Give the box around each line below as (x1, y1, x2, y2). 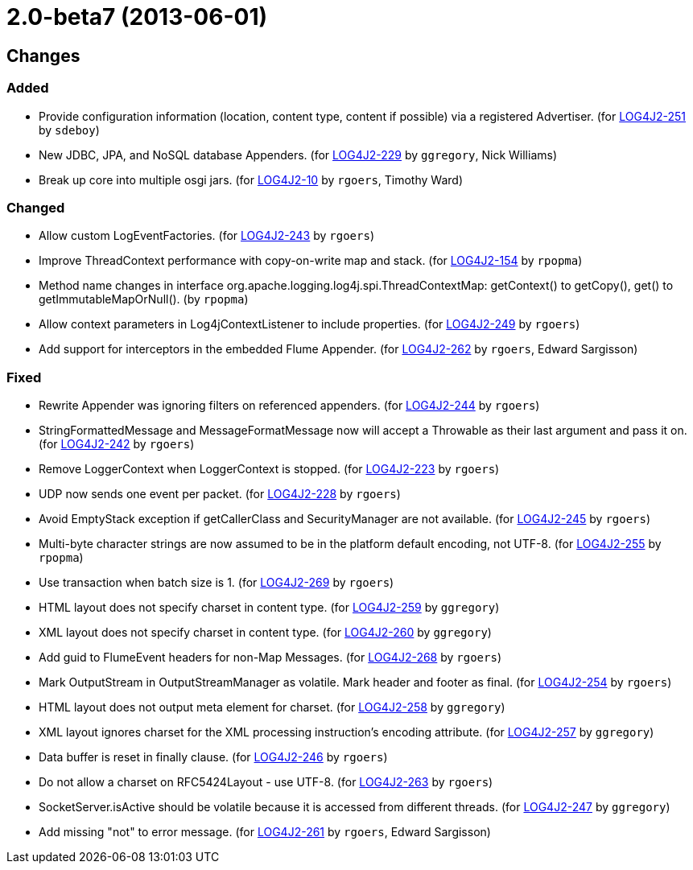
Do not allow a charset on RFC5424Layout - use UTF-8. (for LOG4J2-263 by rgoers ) (39, 775, 493, 790)
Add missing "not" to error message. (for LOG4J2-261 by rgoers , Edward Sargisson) (39, 825, 491, 839)
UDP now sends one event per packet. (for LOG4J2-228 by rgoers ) (39, 487, 401, 501)
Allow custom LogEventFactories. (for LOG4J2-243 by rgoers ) (39, 229, 374, 243)
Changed (6, 199, 65, 216)
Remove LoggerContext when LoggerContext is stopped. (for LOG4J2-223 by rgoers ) (39, 462, 500, 476)
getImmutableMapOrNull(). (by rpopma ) (39, 292, 249, 307)
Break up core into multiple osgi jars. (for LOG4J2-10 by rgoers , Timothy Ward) (39, 172, 463, 187)
